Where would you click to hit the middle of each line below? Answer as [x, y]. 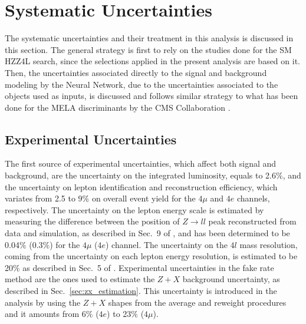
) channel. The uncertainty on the [167, 244]
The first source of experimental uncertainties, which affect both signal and [141, 163]
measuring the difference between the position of [92, 221]
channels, [254, 198]
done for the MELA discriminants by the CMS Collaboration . [118, 107]
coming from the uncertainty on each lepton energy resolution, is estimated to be [151, 256]
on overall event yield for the [144, 198]
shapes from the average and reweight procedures [197, 302]
